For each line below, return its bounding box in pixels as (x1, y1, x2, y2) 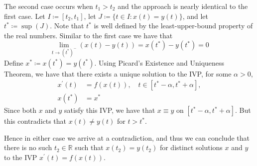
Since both (4, 105, 36, 115)
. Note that (50, 20, 84, 31)
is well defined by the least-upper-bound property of (94, 20, 253, 31)
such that (75, 142, 104, 153)
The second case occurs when (4, 1, 93, 11)
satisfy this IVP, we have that (64, 105, 155, 115)
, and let (182, 10, 208, 21)
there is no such (4, 142, 52, 153)
